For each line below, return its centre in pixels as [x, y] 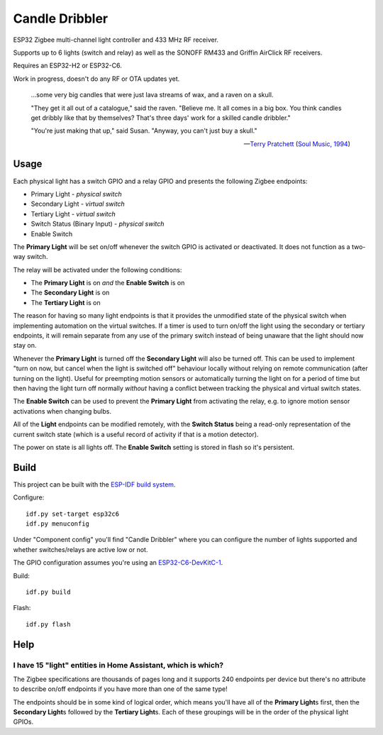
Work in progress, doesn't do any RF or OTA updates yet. [96, 79]
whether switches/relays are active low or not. [81, 549]
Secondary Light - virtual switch [78, 204]
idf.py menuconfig [58, 524]
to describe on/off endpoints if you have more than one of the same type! [121, 689]
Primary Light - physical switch [76, 194]
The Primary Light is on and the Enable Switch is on [108, 283]
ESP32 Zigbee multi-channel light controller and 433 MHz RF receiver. [116, 40]
